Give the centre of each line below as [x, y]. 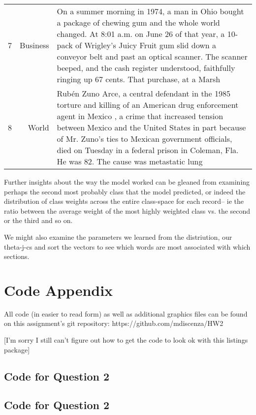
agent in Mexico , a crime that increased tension [140, 116]
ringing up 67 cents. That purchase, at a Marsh [139, 79]
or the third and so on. [38, 220]
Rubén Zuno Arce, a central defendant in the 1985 [144, 93]
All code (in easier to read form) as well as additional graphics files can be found [126, 313]
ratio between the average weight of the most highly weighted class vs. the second [127, 210]
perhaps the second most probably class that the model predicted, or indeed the [125, 191]
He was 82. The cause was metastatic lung [130, 161]
